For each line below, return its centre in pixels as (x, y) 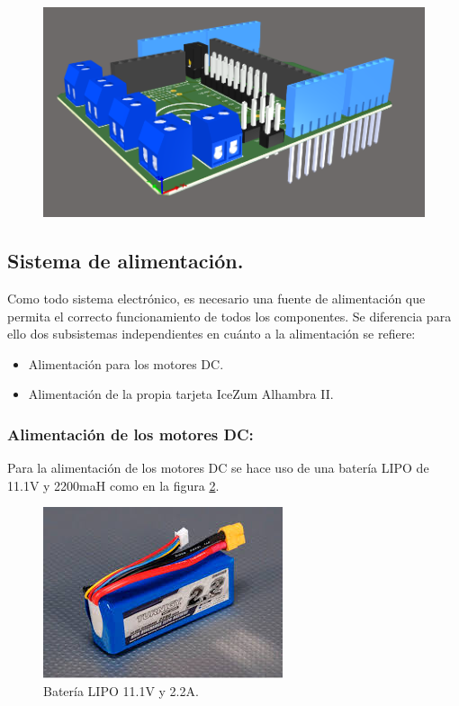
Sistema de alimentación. (126, 261)
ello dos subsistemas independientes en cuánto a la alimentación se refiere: (211, 334)
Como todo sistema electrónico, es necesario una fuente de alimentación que (216, 299)
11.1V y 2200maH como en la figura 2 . (113, 485)
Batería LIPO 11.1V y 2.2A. (121, 691)
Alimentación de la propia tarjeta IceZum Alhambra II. (181, 394)
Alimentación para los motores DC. (126, 363)
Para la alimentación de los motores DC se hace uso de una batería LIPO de (218, 468)
